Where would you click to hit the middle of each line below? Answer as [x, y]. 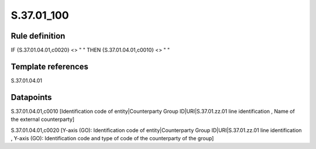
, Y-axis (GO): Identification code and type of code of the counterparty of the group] [112, 138]
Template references [50, 66]
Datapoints [31, 97]
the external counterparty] [43, 119]
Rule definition [38, 36]
